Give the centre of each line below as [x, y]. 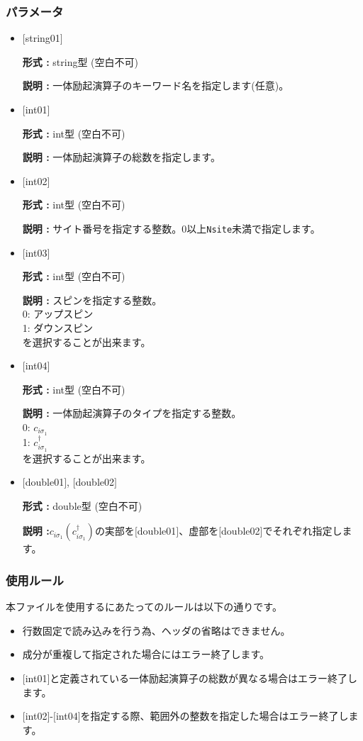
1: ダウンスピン [58, 328]
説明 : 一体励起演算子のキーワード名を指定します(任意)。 [156, 85]
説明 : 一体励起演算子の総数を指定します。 [121, 157]
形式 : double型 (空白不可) [82, 505]
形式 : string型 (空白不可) [80, 61]
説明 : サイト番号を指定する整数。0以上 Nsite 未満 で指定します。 [171, 228]
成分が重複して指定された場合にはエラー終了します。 [146, 654]
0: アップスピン [58, 314]
